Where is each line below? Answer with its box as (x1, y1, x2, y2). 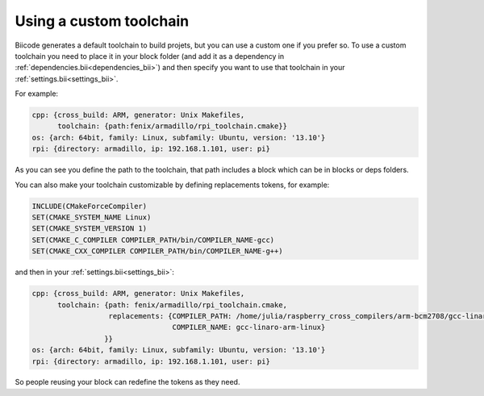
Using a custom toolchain (15, 12, 190, 30)
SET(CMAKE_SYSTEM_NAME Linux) (31, 213, 152, 222)
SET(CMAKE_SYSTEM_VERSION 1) (31, 224, 148, 233)
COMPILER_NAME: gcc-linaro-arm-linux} (172, 323, 326, 332)
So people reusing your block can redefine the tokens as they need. (15, 377, 240, 387)
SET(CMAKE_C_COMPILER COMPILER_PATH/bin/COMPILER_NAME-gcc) (31, 235, 275, 244)
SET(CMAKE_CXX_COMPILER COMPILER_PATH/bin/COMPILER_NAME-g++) (31, 247, 283, 256)
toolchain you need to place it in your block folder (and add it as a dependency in (15, 51, 285, 60)
